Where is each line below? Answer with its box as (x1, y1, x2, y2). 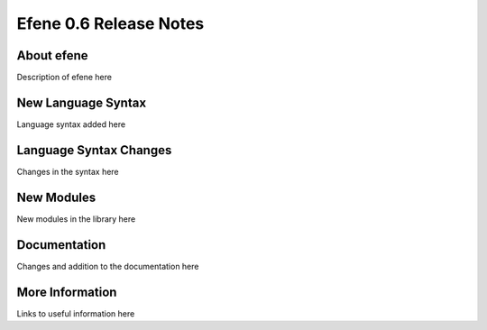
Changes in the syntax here (16, 166, 119, 177)
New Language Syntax (16, 95, 147, 110)
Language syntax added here (16, 118, 126, 130)
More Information (16, 284, 117, 299)
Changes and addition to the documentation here (16, 261, 199, 271)
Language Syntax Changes (16, 142, 172, 158)
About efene (16, 48, 89, 63)
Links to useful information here (16, 307, 135, 319)
